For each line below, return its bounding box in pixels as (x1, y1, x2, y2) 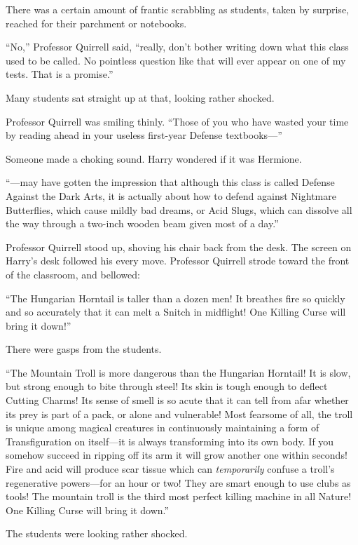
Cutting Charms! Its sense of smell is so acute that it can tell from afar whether (6, 393, 349, 408)
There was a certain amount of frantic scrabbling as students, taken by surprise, (6, 2, 349, 16)
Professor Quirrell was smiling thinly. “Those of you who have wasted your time (6, 114, 349, 128)
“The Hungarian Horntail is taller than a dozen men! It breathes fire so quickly (6, 290, 345, 305)
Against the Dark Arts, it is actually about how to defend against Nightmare (6, 188, 336, 203)
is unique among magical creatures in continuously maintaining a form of (6, 420, 319, 435)
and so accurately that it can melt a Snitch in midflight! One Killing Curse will (6, 304, 346, 319)
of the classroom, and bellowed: (6, 267, 140, 281)
